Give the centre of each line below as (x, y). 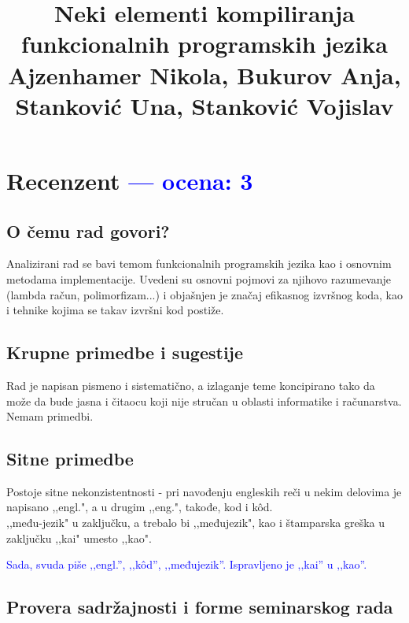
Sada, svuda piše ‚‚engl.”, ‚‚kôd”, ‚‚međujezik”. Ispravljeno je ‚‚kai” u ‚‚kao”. (187, 564)
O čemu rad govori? (88, 230)
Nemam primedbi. (50, 416)
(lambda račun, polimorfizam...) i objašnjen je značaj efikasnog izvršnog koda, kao (205, 294)
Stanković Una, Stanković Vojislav (204, 105)
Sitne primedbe (70, 459)
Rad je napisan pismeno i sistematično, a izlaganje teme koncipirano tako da (191, 385)
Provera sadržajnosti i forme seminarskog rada (200, 607)
